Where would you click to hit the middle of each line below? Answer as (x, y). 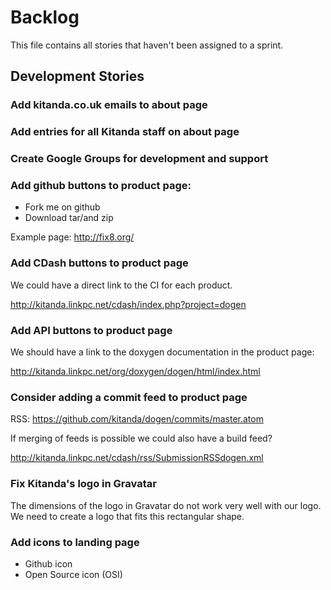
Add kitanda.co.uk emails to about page (109, 105)
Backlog (45, 17)
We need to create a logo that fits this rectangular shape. (127, 516)
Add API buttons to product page (91, 330)
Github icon (48, 563)
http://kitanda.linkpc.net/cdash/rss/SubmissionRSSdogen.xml (137, 458)
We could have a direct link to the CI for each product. (121, 285)
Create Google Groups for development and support (139, 159)
